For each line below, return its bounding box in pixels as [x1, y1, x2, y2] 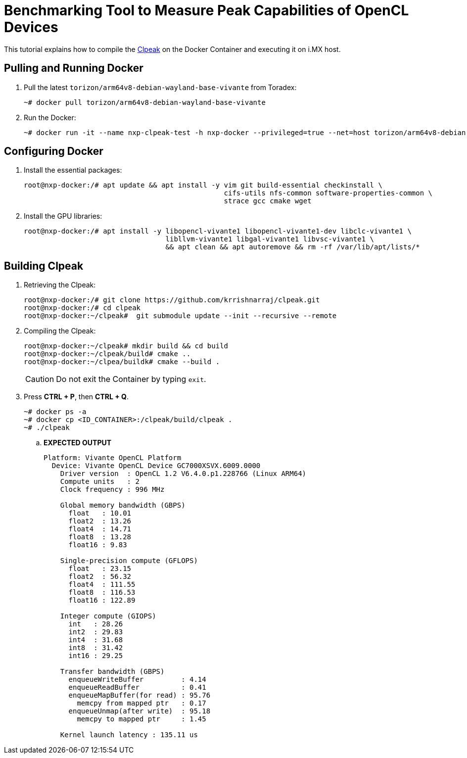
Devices [4, 19, 58, 36]
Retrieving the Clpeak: [24, 281, 96, 289]
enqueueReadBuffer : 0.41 [68, 683, 206, 692]
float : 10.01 [68, 509, 132, 518]
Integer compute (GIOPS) [60, 612, 156, 620]
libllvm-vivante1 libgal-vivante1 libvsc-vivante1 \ [165, 235, 374, 243]
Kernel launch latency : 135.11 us [60, 731, 198, 739]
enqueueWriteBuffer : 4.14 [68, 675, 206, 684]
